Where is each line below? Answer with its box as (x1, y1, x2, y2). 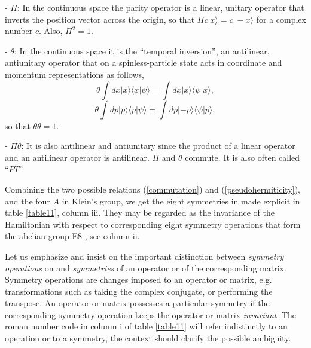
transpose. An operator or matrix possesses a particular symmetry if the (5, 297, 270, 309)
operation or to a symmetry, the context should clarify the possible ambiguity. (5, 332, 291, 344)
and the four (5, 194, 50, 207)
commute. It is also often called (185, 151, 300, 163)
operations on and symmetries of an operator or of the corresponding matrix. (5, 261, 286, 274)
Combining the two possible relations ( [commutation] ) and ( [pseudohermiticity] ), (5, 182, 300, 195)
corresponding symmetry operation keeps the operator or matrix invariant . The (5, 308, 297, 320)
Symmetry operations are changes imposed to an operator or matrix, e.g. (5, 273, 272, 286)
